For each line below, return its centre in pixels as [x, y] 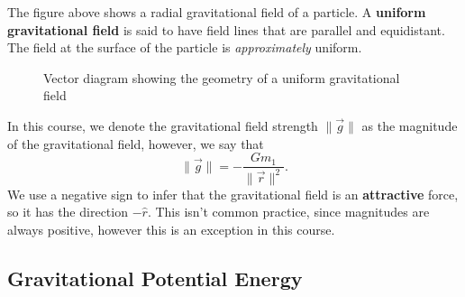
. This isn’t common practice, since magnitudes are [288, 212]
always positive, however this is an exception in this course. [171, 229]
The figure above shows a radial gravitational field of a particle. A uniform [217, 12]
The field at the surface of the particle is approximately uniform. [185, 47]
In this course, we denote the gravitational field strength [163, 125]
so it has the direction [68, 212]
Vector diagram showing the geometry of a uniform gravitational [222, 77]
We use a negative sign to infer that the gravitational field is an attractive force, [233, 194]
